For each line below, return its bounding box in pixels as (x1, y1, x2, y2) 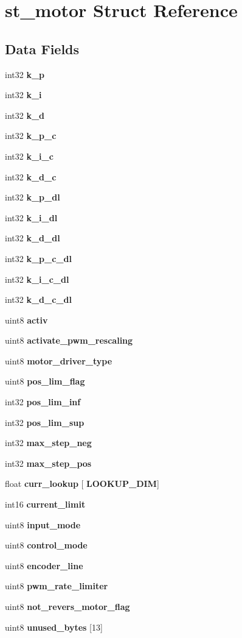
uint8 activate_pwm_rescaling (5, 334, 133, 347)
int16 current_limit (5, 498, 86, 511)
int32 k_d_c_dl (5, 293, 72, 306)
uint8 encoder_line (5, 559, 83, 572)
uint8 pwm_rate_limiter (5, 580, 108, 592)
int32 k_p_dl (5, 191, 60, 204)
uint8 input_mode (5, 518, 81, 531)
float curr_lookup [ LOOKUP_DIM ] (5, 477, 159, 490)
